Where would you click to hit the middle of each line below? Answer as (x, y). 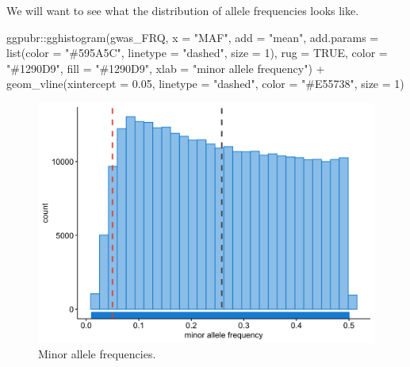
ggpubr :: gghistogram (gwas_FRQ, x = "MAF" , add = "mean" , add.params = (193, 37)
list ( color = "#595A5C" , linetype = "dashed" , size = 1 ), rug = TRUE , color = (197, 53)
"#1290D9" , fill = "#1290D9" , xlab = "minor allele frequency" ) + (166, 68)
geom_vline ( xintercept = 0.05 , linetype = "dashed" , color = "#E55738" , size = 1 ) (205, 84)
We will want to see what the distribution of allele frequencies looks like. (183, 10)
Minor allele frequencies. (97, 354)
